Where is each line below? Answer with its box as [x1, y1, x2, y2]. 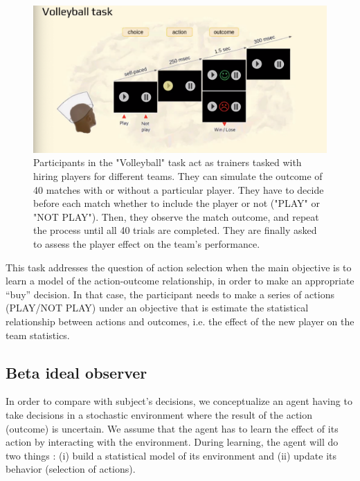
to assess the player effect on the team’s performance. [33, 236, 260, 251]
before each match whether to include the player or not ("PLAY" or [33, 196, 320, 210]
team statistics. [6, 327, 70, 342]
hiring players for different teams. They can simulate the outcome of [33, 169, 323, 183]
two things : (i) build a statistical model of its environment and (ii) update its [6, 448, 337, 462]
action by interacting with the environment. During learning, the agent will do [6, 435, 339, 449]
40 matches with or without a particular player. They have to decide [33, 182, 324, 197]
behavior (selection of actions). [6, 462, 136, 476]
